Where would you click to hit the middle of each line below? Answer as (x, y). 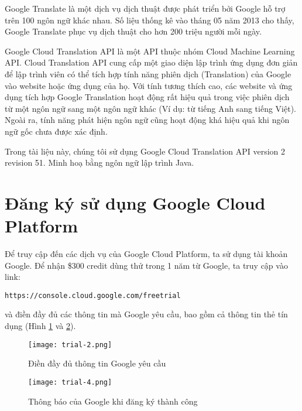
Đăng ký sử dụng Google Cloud (135, 202)
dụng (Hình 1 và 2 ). (40, 326)
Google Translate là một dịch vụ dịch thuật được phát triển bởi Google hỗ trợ (145, 8)
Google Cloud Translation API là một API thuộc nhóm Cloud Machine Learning (150, 51)
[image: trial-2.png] (70, 345)
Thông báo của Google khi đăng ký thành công (113, 401)
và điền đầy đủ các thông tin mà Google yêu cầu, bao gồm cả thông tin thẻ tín (146, 314)
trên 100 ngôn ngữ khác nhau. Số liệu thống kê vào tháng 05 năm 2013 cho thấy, (150, 20)
